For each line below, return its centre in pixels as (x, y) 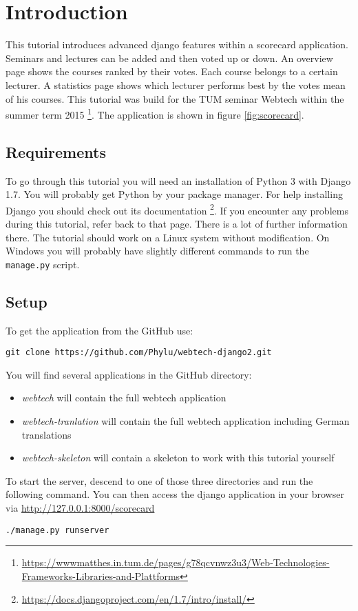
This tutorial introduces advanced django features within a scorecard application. (177, 44)
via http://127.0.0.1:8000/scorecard (80, 508)
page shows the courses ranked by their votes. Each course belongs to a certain (172, 71)
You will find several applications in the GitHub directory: (129, 374)
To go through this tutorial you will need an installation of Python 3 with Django (178, 180)
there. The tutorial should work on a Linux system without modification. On (168, 237)
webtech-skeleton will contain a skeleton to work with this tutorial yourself (178, 458)
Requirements (56, 151)
